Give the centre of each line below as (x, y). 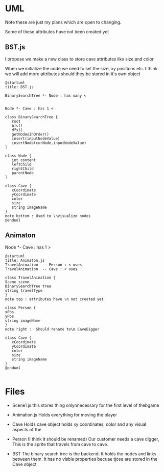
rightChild (23, 168)
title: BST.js (20, 87)
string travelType (24, 290)
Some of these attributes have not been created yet (57, 31)
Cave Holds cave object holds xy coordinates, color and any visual (79, 424)
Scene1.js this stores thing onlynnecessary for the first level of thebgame (85, 405)
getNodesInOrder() (30, 134)
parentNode (23, 173)
